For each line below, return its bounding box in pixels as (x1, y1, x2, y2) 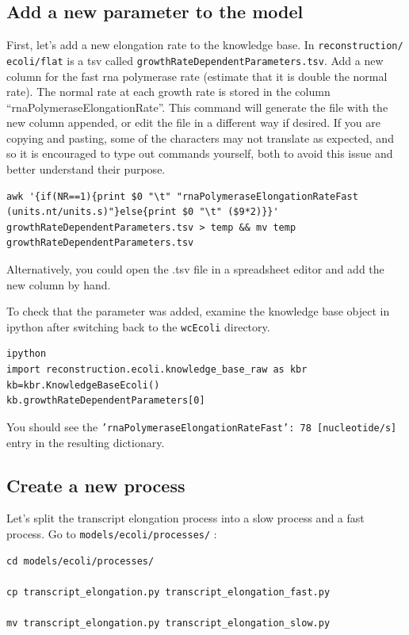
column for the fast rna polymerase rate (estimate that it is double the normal (6, 67, 388, 84)
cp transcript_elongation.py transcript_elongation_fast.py (6, 586, 331, 598)
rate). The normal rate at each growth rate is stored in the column (6, 83, 331, 100)
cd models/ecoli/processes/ (6, 555, 155, 567)
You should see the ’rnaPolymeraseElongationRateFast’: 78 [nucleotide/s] (6, 418, 397, 434)
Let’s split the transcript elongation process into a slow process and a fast (6, 510, 365, 526)
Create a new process (6, 472, 185, 497)
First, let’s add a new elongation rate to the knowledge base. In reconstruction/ (6, 36, 403, 53)
